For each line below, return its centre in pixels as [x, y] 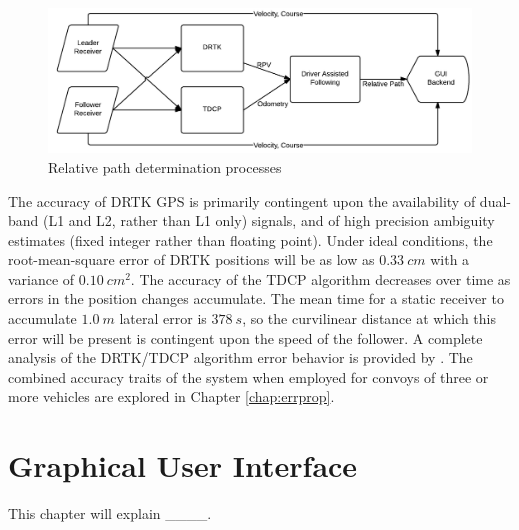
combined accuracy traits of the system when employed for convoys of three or [248, 376]
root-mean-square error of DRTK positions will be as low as [191, 259]
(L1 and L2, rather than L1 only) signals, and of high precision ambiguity [269, 220]
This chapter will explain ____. [110, 513]
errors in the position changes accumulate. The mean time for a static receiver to [256, 298]
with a [450, 259]
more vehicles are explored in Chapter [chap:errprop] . [171, 396]
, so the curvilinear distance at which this [369, 318]
